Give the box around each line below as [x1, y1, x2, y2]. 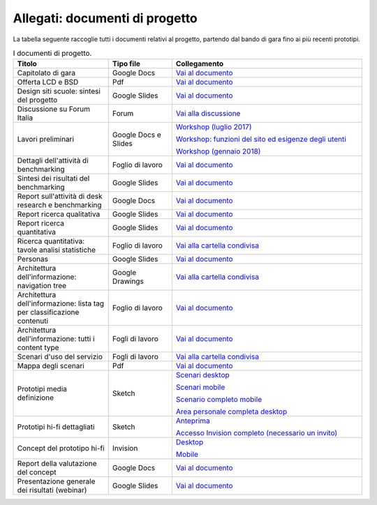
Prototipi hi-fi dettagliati [17, 422, 95, 432]
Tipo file [112, 59, 141, 69]
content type [17, 342, 59, 352]
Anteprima [175, 416, 211, 425]
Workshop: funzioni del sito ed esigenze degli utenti [175, 135, 347, 144]
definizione [17, 393, 54, 402]
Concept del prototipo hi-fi [17, 444, 105, 453]
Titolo [17, 59, 38, 69]
